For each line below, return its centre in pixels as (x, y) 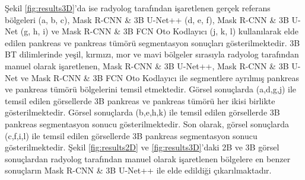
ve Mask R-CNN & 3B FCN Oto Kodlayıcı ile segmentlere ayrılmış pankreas (160, 77)
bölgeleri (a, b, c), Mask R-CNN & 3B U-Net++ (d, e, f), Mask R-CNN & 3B (147, 19)
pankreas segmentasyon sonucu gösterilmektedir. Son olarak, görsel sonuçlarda (147, 123)
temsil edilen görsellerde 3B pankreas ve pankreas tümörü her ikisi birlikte (140, 100)
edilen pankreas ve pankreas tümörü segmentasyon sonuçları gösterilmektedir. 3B (152, 42)
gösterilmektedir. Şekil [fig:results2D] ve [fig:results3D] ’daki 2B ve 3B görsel (142, 147)
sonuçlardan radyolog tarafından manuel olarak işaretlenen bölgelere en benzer (148, 158)
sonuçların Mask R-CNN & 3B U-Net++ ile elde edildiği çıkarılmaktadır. (138, 170)
